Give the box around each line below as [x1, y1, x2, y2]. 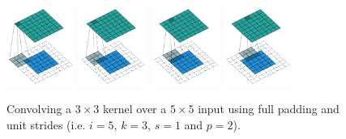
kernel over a [103, 100, 167, 117]
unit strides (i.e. [6, 116, 86, 133]
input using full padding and [198, 100, 340, 117]
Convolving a [6, 100, 72, 117]
